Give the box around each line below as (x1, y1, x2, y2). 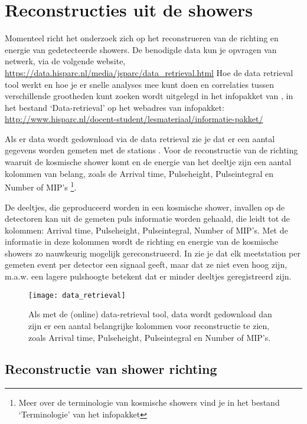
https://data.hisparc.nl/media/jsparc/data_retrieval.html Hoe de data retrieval (5, 66, 293, 78)
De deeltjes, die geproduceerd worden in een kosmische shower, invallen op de (5, 201, 285, 213)
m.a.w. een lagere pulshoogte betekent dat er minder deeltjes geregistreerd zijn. (5, 270, 292, 282)
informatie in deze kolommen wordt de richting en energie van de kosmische (5, 235, 279, 248)
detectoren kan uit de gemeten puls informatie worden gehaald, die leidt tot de (5, 212, 290, 225)
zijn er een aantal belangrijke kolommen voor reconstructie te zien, (28, 319, 270, 331)
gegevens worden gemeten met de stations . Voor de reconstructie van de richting (5, 144, 298, 156)
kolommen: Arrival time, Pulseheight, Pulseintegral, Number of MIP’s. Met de (5, 223, 288, 236)
